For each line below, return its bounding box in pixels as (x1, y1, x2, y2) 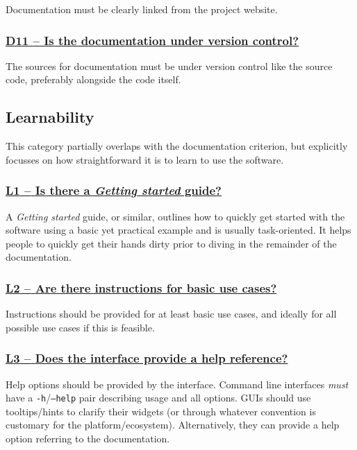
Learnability (6, 106, 94, 128)
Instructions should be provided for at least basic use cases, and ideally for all (6, 306, 337, 321)
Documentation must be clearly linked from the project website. (6, 2, 278, 16)
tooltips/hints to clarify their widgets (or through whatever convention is (6, 404, 316, 418)
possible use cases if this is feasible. (6, 320, 155, 334)
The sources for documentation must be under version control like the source (6, 58, 333, 73)
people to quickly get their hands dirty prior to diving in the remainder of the (6, 236, 337, 250)
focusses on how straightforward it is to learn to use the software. (6, 152, 284, 166)
